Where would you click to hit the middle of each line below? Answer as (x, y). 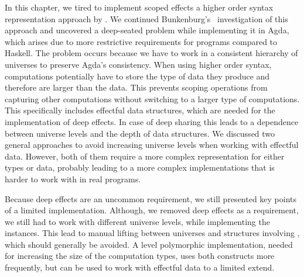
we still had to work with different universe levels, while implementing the (137, 221)
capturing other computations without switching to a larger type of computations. (152, 98)
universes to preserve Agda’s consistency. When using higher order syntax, (138, 64)
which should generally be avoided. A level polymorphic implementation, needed (149, 244)
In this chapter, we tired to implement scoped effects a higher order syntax (139, 7)
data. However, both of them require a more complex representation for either (145, 156)
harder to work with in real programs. (73, 179)
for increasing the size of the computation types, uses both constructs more (140, 256)
